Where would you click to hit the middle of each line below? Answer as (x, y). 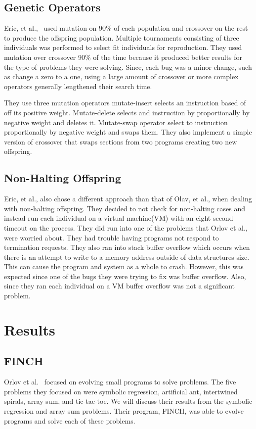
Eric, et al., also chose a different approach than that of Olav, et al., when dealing (128, 199)
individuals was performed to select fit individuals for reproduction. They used (123, 47)
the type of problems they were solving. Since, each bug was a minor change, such (128, 67)
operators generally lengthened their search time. (78, 86)
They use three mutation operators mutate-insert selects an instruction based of (125, 103)
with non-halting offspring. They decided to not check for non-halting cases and (125, 208)
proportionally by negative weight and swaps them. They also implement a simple (128, 132)
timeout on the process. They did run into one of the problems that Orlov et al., (126, 227)
